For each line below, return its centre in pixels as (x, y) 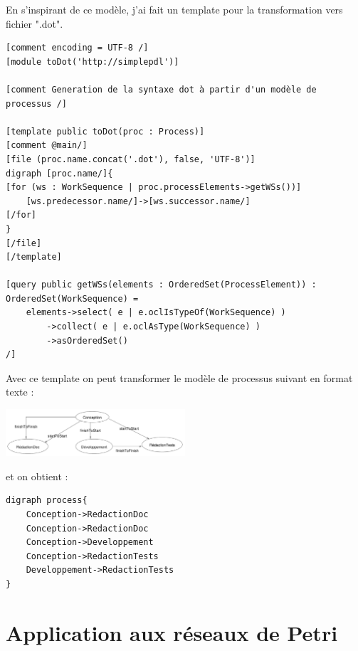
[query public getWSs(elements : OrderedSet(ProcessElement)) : (161, 285)
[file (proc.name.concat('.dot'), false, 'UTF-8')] (131, 159)
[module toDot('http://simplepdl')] (93, 62)
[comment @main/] (47, 145)
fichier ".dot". (35, 23)
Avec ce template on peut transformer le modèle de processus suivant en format (179, 377)
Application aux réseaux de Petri (172, 632)
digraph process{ (47, 501)
